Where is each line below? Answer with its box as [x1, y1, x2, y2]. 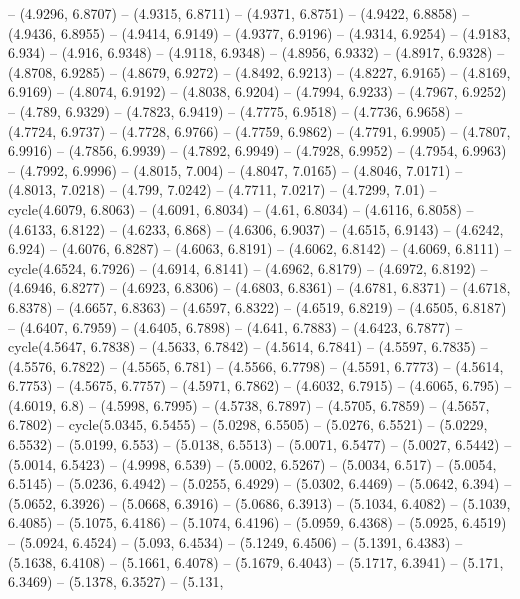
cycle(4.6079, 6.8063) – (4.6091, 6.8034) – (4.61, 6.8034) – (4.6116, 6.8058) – [8, 198, 474, 219]
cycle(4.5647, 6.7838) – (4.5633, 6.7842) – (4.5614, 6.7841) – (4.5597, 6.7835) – [8, 336, 488, 357]
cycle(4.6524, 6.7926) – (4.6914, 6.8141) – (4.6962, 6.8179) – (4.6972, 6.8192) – [8, 257, 488, 278]
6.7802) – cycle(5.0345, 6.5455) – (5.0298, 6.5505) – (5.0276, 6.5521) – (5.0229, [8, 414, 488, 435]
